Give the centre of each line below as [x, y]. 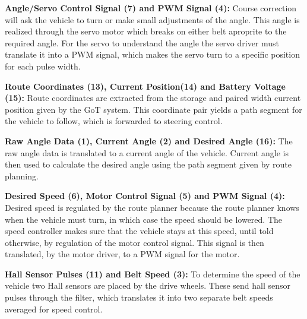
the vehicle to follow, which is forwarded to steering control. [114, 121]
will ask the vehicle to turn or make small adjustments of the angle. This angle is [152, 19]
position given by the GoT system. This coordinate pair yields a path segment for [153, 109]
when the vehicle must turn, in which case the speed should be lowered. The [144, 219]
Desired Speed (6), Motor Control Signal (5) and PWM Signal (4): [145, 196]
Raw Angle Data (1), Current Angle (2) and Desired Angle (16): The [149, 140]
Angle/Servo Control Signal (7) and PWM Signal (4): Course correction [151, 8]
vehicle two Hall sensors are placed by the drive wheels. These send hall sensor [148, 285]
